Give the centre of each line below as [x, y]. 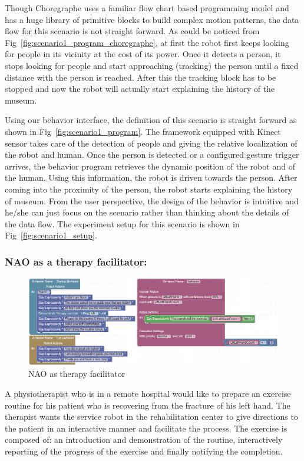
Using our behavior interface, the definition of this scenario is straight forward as [151, 120]
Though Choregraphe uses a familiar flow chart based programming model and [147, 8]
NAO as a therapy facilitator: [76, 261]
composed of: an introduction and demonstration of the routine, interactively [144, 440]
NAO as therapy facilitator [77, 374]
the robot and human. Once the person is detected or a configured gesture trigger [152, 155]
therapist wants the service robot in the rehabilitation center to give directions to [151, 417]
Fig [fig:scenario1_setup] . [51, 235]
